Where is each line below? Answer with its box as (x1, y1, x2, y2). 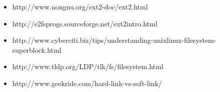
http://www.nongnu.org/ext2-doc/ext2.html (12, 1, 148, 11)
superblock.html (12, 44, 61, 55)
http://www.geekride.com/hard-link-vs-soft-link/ (12, 78, 162, 88)
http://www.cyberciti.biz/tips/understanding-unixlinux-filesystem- (12, 35, 216, 45)
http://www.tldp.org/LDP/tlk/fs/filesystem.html (12, 61, 163, 72)
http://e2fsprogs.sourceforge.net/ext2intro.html (12, 18, 157, 28)
